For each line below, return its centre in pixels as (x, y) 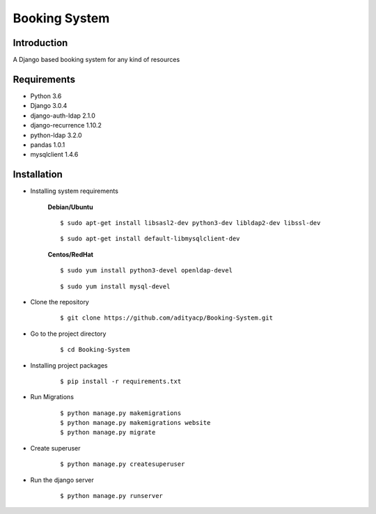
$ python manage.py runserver (112, 496)
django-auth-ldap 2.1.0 (63, 116)
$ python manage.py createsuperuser (123, 464)
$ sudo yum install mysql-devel (115, 286)
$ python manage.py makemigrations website (135, 423)
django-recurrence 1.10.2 (66, 125)
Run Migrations (52, 397)
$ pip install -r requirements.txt (121, 381)
